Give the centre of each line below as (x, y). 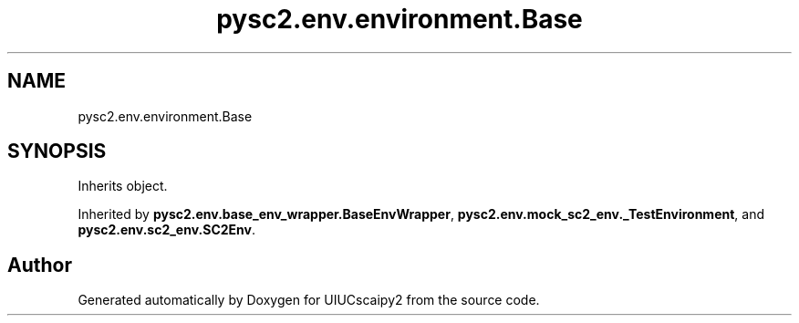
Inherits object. (123, 186)
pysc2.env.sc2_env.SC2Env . (166, 230)
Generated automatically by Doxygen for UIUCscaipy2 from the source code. (309, 300)
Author (40, 265)
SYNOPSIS (57, 151)
